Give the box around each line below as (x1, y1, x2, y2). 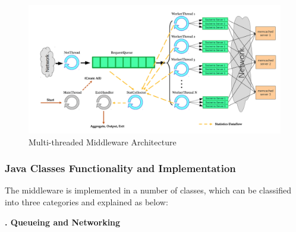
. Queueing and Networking (5, 215, 121, 228)
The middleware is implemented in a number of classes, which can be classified (5, 184, 291, 196)
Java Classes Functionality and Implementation (5, 161, 236, 176)
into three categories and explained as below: (5, 195, 168, 208)
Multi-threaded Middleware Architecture (29, 135, 177, 148)
